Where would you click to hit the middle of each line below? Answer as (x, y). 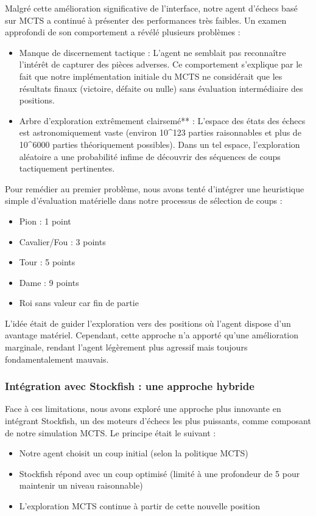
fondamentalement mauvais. (57, 359)
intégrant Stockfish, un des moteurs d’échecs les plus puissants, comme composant (158, 421)
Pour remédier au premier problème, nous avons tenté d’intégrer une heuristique (155, 188)
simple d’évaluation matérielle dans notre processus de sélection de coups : (144, 200)
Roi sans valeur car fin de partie (79, 303)
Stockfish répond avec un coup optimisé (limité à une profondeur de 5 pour (160, 473)
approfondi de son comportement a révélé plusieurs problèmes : (123, 32)
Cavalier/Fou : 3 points (62, 241)
